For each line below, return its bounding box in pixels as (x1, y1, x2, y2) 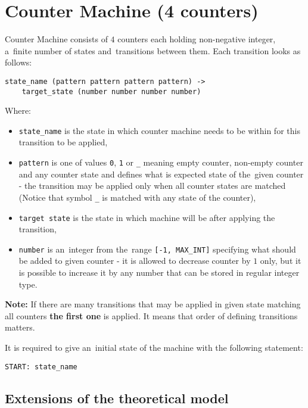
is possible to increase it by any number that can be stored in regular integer (18, 266, 300, 279)
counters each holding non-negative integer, (117, 33, 276, 45)
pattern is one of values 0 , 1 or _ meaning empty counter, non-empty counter (18, 156, 303, 169)
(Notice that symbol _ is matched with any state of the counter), (18, 191, 256, 203)
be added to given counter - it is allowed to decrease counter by (18, 254, 251, 267)
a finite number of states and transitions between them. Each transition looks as (5, 44, 301, 57)
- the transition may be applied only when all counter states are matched (18, 179, 286, 192)
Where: (5, 104, 31, 117)
